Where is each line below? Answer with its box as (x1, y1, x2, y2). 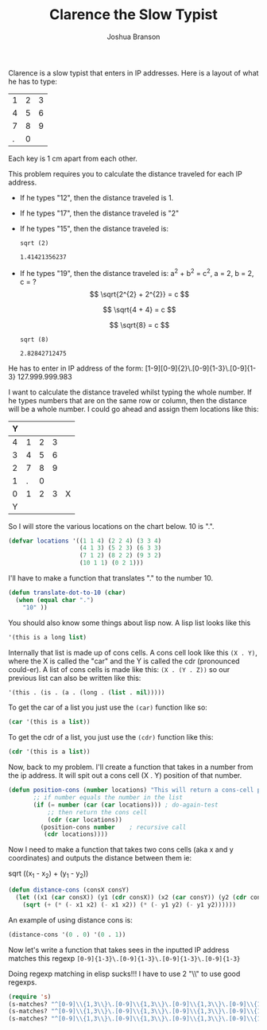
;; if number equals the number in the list (33, 794, 183, 802)
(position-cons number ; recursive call (40, 823, 187, 831)
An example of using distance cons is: (8, 915, 133, 924)
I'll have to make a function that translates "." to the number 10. (8, 573, 213, 583)
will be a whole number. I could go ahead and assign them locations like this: (8, 404, 259, 414)
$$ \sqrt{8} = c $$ (109, 320, 170, 329)
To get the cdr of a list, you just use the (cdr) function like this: (8, 733, 214, 742)
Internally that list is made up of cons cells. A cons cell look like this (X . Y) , (8, 647, 258, 657)
